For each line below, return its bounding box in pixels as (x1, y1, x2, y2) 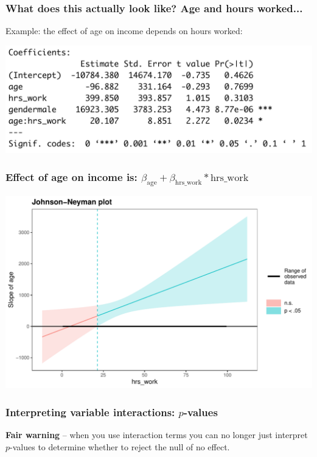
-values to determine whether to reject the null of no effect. (10, 440, 230, 453)
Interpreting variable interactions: (5, 404, 175, 419)
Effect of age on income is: (5, 169, 138, 184)
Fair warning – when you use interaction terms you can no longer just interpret (5, 428, 308, 441)
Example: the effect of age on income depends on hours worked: (5, 24, 243, 37)
